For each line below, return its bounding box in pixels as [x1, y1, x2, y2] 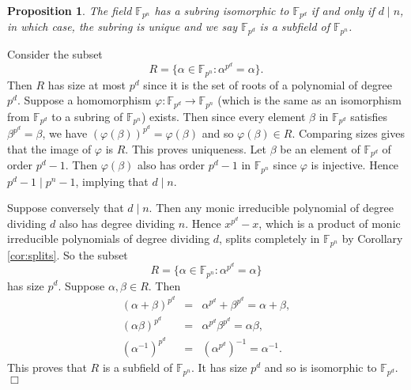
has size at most [47, 76, 126, 93]
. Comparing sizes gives [292, 125, 405, 142]
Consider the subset [7, 45, 103, 62]
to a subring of [51, 108, 123, 124]
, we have [42, 125, 88, 142]
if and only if [311, 2, 375, 18]
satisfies [350, 108, 388, 124]
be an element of [280, 140, 360, 157]
